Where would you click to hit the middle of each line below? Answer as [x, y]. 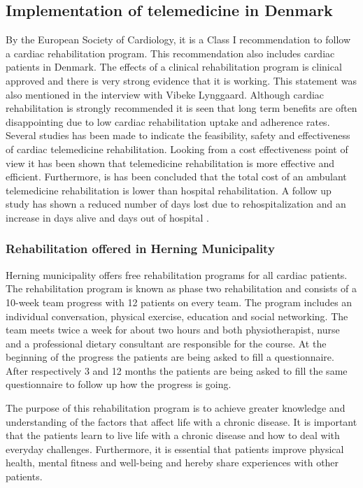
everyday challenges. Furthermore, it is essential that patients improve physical [175, 448]
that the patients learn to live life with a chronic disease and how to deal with [173, 435]
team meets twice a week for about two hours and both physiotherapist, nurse [173, 330]
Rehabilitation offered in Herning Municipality [140, 249]
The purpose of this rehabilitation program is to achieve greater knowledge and [176, 408]
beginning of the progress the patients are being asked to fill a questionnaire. [170, 357]
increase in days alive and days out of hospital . [107, 217]
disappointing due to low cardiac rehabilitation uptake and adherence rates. [168, 121]
